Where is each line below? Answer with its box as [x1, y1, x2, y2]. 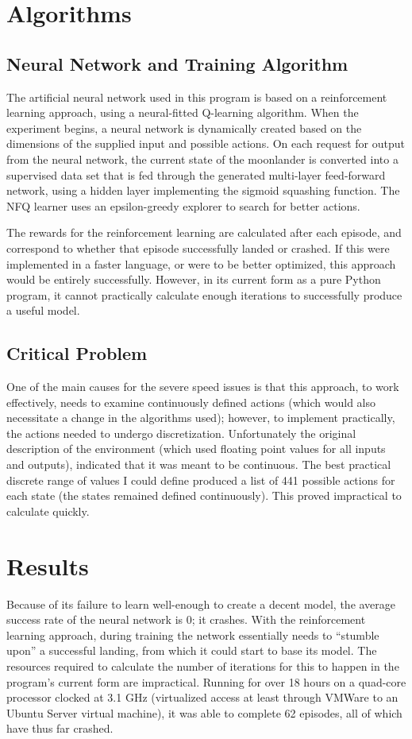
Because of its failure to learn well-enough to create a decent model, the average [6, 595, 396, 612]
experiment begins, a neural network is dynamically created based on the [6, 119, 362, 136]
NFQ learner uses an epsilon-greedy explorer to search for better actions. [6, 197, 360, 214]
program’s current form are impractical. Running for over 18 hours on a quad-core [6, 673, 406, 690]
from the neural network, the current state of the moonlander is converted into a [6, 150, 399, 167]
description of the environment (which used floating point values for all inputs [6, 440, 386, 457]
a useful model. [6, 302, 80, 319]
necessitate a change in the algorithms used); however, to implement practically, [6, 409, 395, 426]
